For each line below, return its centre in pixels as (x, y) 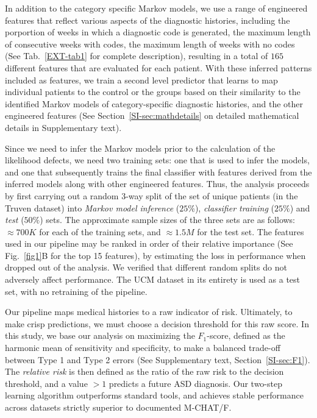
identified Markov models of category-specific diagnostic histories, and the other (154, 103)
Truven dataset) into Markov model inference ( (92, 207)
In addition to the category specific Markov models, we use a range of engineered (156, 8)
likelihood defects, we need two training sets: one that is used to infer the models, (157, 160)
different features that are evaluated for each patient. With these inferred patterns (158, 67)
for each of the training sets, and (100, 231)
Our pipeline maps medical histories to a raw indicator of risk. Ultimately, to (149, 312)
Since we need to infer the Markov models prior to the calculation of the (140, 148)
